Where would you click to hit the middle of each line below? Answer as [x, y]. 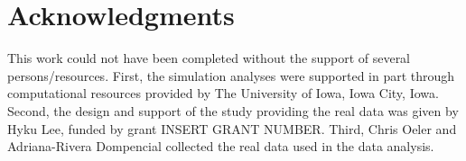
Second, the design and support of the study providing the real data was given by [233, 110]
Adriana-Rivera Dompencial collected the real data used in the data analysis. [221, 146]
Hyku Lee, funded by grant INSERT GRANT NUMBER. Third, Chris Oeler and [232, 128]
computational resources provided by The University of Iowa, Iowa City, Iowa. [223, 93]
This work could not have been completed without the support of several [209, 58]
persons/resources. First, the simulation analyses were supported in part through [231, 75]
